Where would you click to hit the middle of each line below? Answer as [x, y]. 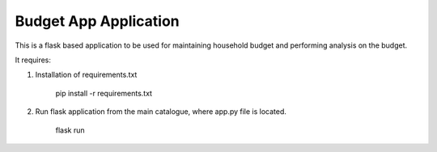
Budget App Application [97, 21]
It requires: [33, 60]
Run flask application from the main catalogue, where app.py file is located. [161, 112]
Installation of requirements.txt [86, 75]
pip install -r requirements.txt [104, 93]
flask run [70, 130]
